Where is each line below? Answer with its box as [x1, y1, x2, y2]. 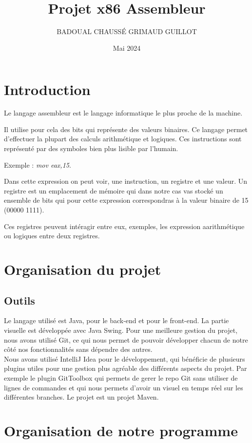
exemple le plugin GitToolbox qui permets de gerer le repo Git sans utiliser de [4, 372, 238, 383]
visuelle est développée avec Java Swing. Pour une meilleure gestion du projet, [4, 325, 238, 335]
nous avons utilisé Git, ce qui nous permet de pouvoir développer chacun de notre [4, 334, 248, 345]
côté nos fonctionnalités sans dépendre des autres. [4, 344, 153, 354]
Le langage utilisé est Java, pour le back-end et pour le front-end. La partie [4, 315, 229, 326]
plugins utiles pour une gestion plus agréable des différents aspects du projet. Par [4, 363, 247, 373]
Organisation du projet [4, 259, 161, 279]
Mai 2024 [113, 42, 141, 53]
